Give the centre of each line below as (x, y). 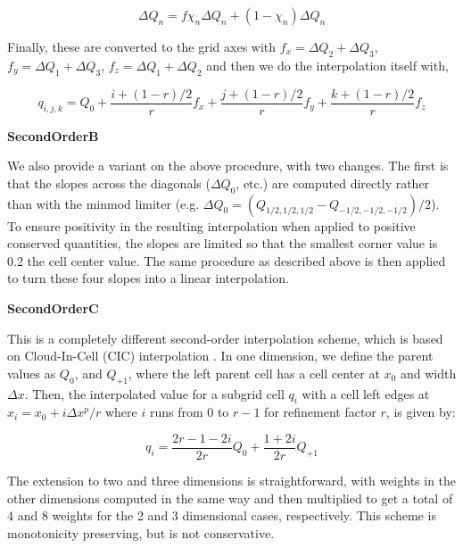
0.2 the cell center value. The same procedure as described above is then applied (227, 260)
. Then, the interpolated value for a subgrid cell (154, 393)
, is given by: (421, 412)
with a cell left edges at (366, 393)
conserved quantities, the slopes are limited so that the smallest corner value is (223, 243)
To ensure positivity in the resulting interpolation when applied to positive (211, 225)
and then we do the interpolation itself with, (327, 65)
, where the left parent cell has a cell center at (254, 373)
